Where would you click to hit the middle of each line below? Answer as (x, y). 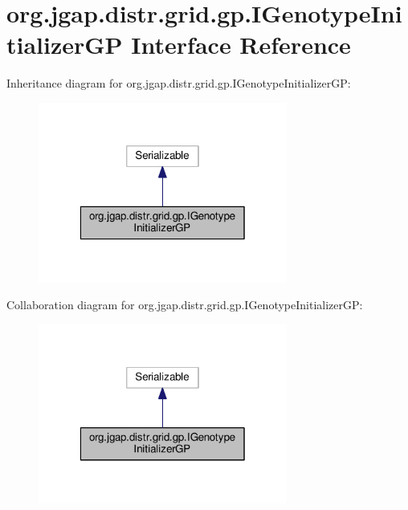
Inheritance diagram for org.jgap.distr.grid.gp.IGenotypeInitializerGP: (179, 83)
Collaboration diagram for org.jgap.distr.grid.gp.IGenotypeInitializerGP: (185, 305)
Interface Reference (241, 45)
